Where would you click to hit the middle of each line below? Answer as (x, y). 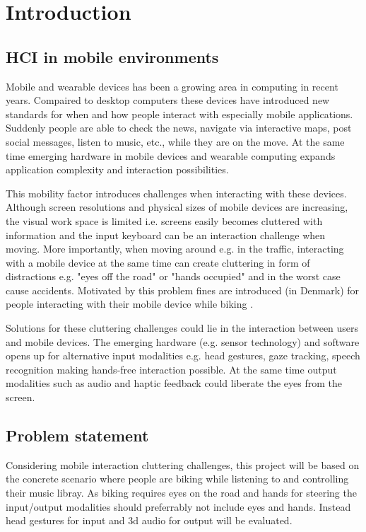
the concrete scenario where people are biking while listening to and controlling (177, 479)
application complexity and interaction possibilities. (117, 169)
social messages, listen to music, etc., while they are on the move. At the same (175, 141)
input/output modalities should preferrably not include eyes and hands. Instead (178, 506)
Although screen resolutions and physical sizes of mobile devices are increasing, (177, 207)
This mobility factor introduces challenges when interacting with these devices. (176, 193)
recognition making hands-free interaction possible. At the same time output (171, 369)
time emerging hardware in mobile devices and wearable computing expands (171, 155)
